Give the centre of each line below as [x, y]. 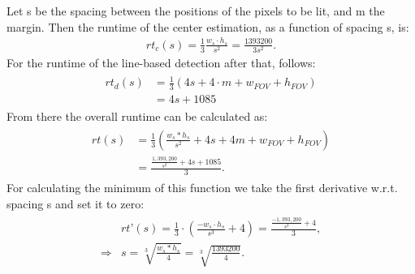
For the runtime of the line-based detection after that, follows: [161, 63]
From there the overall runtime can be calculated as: [137, 116]
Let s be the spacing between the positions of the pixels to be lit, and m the [196, 11]
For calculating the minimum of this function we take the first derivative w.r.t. [202, 188]
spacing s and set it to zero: [76, 203]
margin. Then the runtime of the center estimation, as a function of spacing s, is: [208, 26]
